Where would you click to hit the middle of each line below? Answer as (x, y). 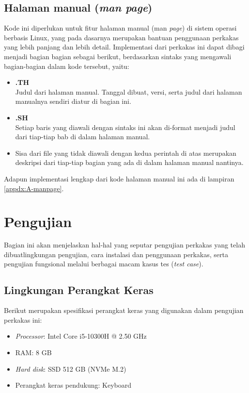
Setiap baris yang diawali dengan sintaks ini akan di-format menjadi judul (125, 127)
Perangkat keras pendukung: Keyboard (73, 385)
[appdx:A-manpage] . (34, 188)
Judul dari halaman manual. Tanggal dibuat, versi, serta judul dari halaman (129, 91)
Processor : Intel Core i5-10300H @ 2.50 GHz (81, 336)
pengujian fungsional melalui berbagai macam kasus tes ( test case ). (104, 264)
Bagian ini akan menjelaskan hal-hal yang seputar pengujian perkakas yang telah (124, 245)
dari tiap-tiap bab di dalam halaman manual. (83, 137)
